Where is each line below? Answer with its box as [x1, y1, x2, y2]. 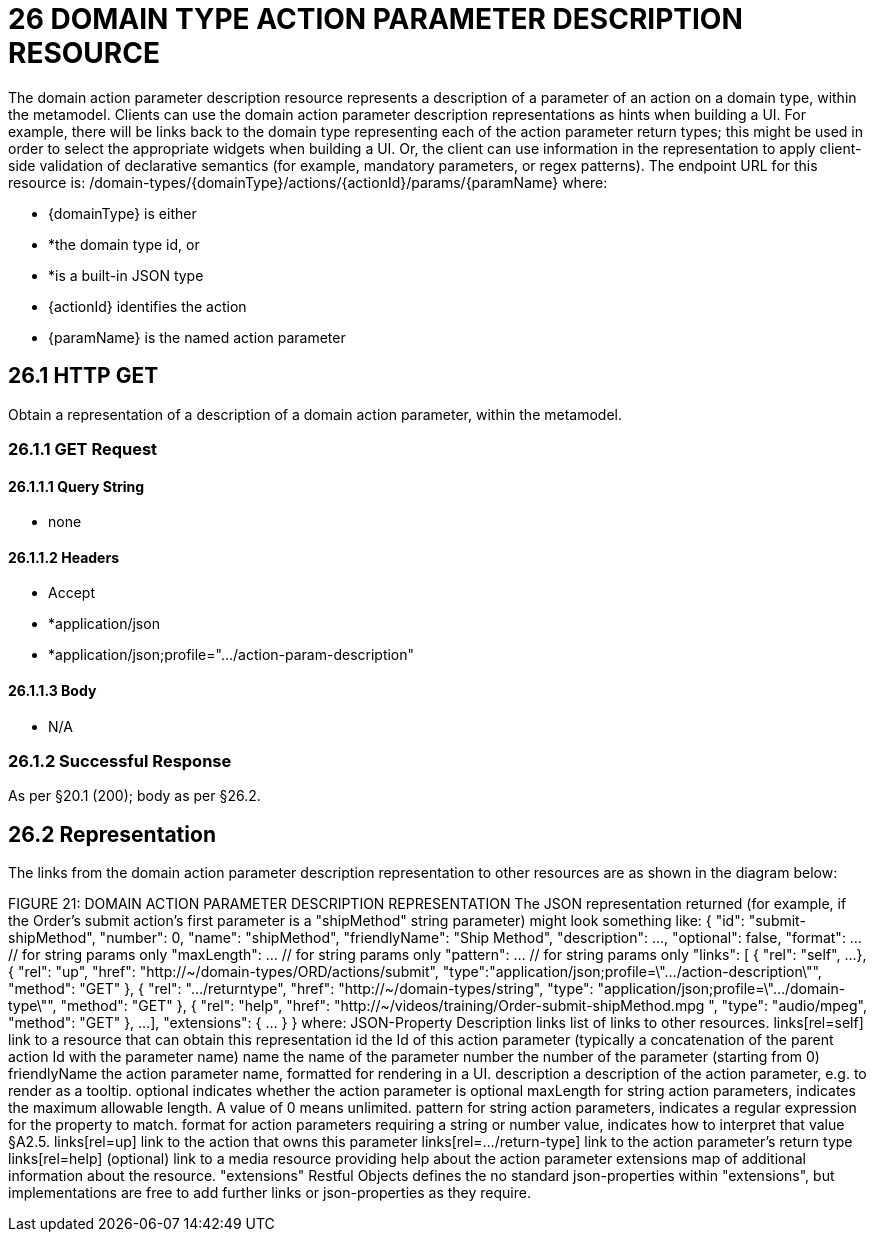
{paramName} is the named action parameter [48, 328, 346, 346]
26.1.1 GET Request [8, 438, 158, 459]
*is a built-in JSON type [48, 266, 204, 284]
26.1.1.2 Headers [8, 548, 119, 566]
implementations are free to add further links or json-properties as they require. [8, 1184, 531, 1202]
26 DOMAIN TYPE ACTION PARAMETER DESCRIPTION [8, 2, 743, 36]
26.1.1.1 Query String [8, 477, 145, 495]
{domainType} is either [48, 204, 197, 222]
